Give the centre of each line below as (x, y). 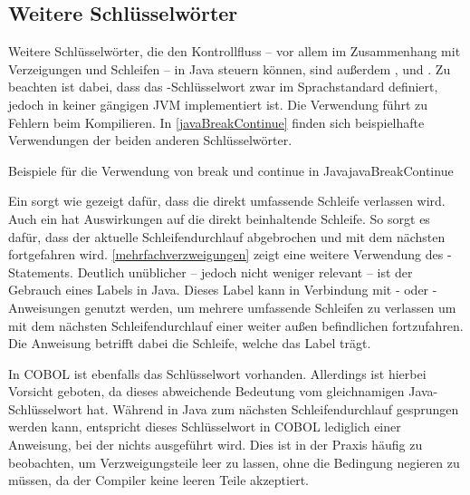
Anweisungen (44, 307)
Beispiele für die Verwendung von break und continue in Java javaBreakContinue (231, 170)
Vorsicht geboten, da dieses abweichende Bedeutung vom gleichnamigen (206, 391)
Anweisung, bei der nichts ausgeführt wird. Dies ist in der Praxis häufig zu (216, 445)
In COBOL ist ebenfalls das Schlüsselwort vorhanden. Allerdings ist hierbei (217, 373)
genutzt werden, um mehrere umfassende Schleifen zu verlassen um (270, 307)
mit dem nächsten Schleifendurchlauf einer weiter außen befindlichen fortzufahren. (236, 325)
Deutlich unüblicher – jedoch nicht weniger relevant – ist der (245, 272)
